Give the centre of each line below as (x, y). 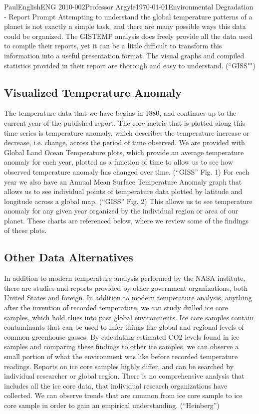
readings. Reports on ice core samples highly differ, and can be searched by (119, 366)
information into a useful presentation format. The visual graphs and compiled (124, 55)
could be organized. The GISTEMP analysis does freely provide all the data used (128, 36)
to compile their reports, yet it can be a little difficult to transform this (113, 46)
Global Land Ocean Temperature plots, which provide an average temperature (124, 152)
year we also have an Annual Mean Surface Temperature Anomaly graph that (123, 181)
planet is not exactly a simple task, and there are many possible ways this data (125, 26)
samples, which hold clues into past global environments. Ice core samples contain (129, 317)
